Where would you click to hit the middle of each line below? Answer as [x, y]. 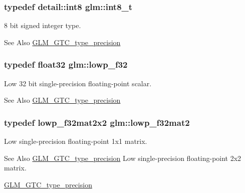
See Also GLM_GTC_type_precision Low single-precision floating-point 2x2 [123, 158]
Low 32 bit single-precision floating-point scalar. [78, 83]
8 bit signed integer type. [43, 25]
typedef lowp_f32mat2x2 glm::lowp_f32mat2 [97, 122]
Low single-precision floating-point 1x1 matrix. [76, 141]
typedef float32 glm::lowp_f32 [66, 64]
